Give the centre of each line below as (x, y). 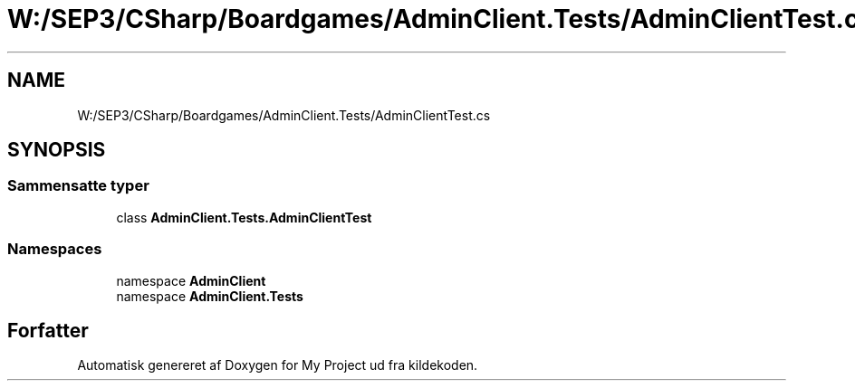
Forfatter (48, 330)
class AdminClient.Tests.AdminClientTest (244, 217)
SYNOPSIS (57, 150)
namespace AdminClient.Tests (210, 296)
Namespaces (55, 249)
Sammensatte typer (78, 186)
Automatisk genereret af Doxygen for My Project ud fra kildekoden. (278, 365)
